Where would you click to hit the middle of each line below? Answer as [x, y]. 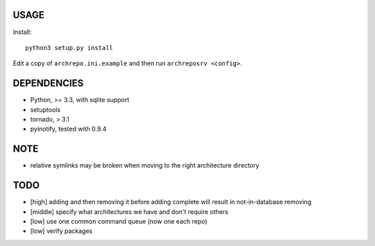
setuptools [45, 109]
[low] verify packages [61, 231]
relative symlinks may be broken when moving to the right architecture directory [145, 165]
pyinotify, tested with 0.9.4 [68, 129]
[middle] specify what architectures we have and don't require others [129, 211]
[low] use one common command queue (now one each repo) [119, 221]
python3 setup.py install [69, 48]
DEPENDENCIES [48, 83]
